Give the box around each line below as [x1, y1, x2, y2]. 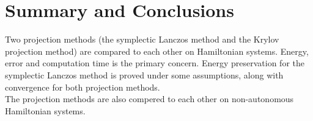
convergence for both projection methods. [5, 80, 160, 93]
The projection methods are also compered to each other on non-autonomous [5, 92, 294, 105]
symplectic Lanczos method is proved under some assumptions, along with [5, 68, 284, 81]
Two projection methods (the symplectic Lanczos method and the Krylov [5, 33, 279, 46]
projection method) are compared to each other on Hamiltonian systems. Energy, [5, 44, 309, 57]
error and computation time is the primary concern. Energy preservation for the [5, 57, 304, 69]
